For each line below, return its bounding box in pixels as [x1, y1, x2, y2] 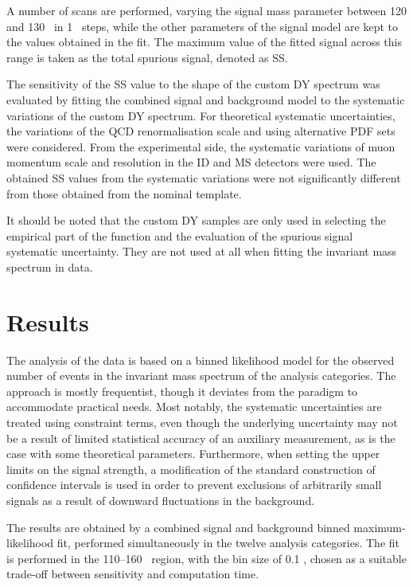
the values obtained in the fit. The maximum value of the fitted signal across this [6, 33, 403, 50]
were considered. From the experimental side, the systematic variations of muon [6, 138, 395, 155]
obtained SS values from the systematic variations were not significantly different [6, 169, 401, 186]
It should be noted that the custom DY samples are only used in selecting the [6, 212, 386, 229]
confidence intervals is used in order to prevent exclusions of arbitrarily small [6, 476, 382, 493]
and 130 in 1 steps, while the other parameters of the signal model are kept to [6, 18, 398, 34]
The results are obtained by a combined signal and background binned [6, 519, 350, 535]
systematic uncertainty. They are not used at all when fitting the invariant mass [6, 243, 397, 260]
